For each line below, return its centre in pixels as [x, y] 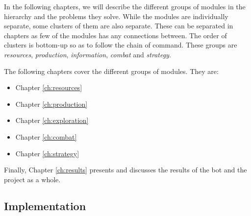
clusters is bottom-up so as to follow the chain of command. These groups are [121, 45]
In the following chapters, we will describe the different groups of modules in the [125, 6]
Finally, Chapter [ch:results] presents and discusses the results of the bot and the [125, 170]
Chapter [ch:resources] [49, 87]
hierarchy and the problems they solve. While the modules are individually [116, 16]
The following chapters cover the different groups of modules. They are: [111, 71]
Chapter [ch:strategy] [47, 153]
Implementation [45, 205]
